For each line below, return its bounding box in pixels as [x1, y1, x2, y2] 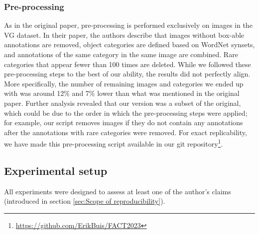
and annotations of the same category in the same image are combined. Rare [4, 49, 238, 59]
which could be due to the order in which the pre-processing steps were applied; [4, 107, 248, 118]
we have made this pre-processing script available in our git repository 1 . [4, 137, 223, 149]
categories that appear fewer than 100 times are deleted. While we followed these [4, 59, 251, 69]
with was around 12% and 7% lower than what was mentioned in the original [4, 88, 240, 98]
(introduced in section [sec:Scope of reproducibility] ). [4, 196, 165, 206]
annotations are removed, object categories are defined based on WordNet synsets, [4, 39, 255, 50]
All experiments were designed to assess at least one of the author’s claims [4, 186, 231, 196]
